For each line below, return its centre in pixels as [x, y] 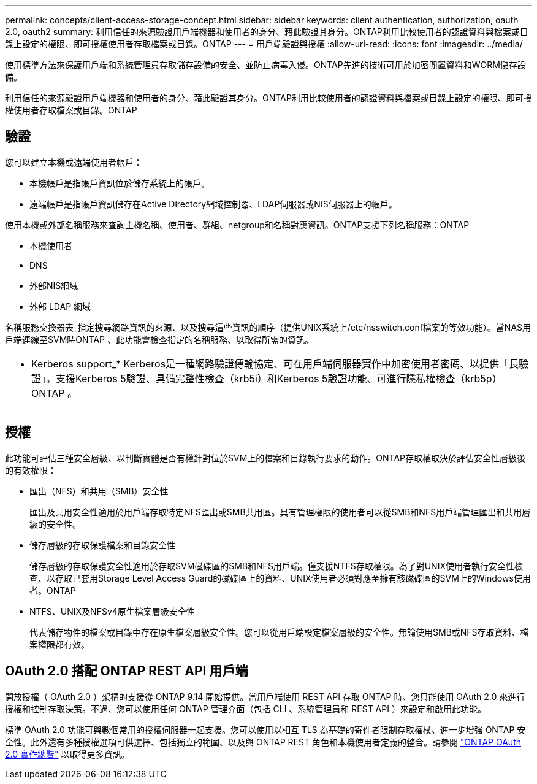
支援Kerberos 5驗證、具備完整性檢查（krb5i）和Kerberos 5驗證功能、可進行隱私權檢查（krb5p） [279, 378]
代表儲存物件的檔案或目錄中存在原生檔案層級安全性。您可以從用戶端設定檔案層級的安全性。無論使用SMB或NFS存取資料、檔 [279, 632]
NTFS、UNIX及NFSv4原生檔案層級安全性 [112, 611]
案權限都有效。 [59, 644]
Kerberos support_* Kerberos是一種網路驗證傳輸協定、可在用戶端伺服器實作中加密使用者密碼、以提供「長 [275, 363]
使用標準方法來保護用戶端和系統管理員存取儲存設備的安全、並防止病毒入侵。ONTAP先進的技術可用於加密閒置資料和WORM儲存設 [265, 65]
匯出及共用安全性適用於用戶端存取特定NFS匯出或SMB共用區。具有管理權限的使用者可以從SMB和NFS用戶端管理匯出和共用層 [280, 512]
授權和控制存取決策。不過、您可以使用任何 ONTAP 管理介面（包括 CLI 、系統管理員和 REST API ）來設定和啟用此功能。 [246, 709]
